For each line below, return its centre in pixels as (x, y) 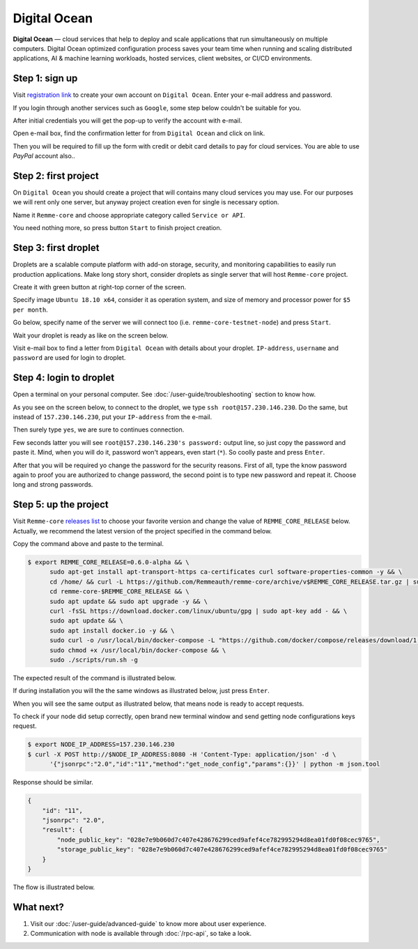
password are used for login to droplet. (69, 358)
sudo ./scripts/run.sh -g (94, 660)
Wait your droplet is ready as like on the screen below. (91, 335)
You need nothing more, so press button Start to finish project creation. (117, 228)
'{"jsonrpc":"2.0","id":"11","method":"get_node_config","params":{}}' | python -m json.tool (215, 764)
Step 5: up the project (61, 504)
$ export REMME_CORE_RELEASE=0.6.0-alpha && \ (108, 562)
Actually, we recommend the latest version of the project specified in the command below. (142, 531)
